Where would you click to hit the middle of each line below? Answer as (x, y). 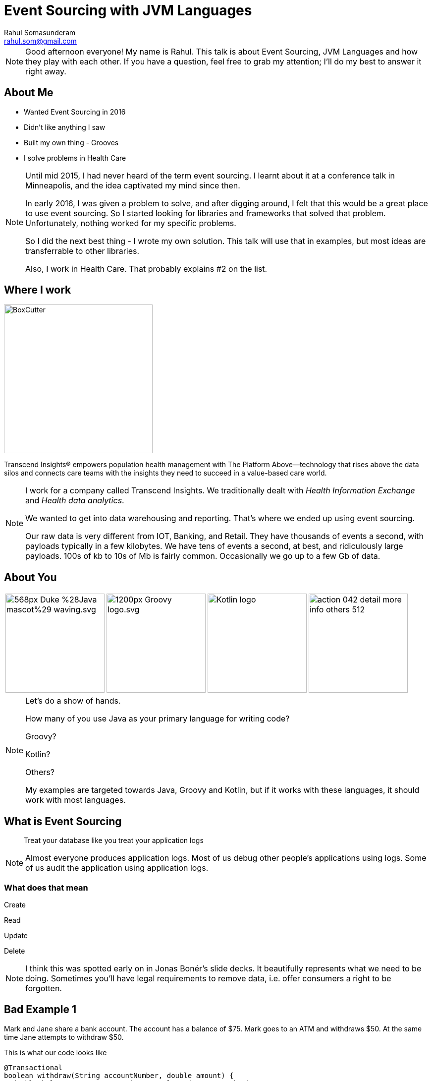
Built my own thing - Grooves (71, 142)
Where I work (38, 290)
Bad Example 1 (40, 1010)
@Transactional (33, 1067)
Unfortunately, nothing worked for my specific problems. (131, 223)
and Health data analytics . (75, 501)
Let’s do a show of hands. (73, 701)
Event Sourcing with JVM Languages (128, 10)
